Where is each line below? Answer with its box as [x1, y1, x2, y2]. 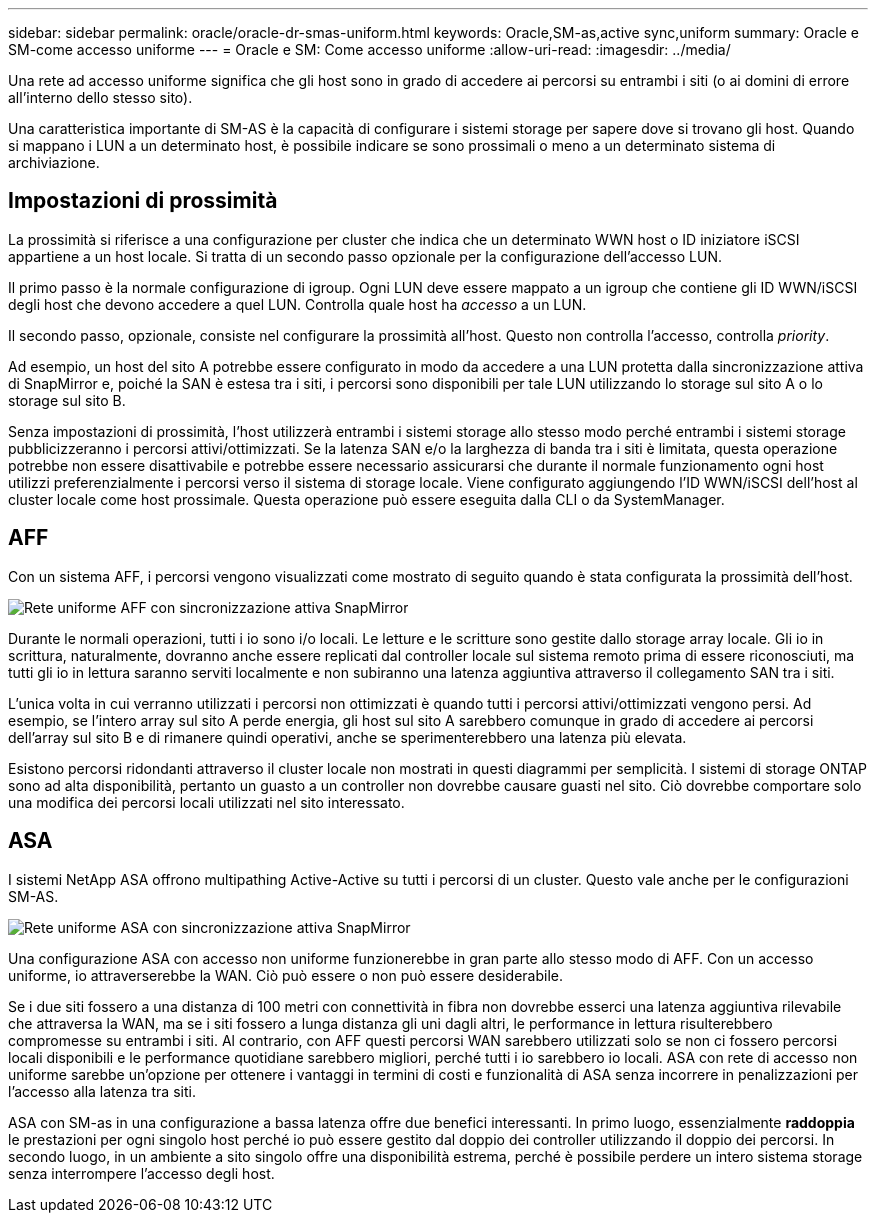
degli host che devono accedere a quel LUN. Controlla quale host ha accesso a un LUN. [8, 295, 587, 313]
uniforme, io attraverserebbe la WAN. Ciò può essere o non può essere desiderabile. [8, 966, 563, 984]
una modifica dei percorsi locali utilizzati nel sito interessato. [8, 793, 405, 811]
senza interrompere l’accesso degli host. [8, 1164, 275, 1182]
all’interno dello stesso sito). [8, 89, 193, 106]
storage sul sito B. [8, 391, 126, 409]
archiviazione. [8, 154, 100, 171]
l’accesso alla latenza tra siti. [8, 1082, 196, 1100]
